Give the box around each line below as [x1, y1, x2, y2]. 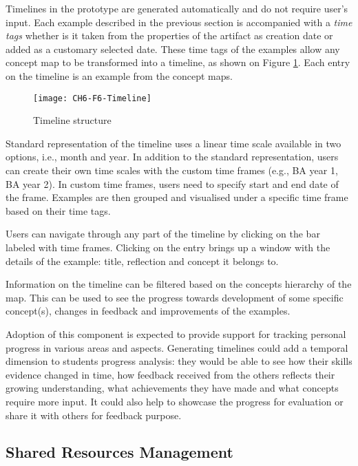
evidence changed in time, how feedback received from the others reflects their [6, 367, 335, 381]
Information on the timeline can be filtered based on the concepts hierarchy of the [6, 277, 352, 291]
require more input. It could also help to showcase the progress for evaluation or [6, 394, 344, 408]
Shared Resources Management [6, 441, 233, 463]
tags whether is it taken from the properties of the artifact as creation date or [6, 28, 333, 43]
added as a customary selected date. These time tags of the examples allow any [6, 41, 340, 56]
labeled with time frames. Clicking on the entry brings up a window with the [6, 240, 330, 254]
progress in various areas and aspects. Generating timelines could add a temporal [6, 340, 348, 354]
